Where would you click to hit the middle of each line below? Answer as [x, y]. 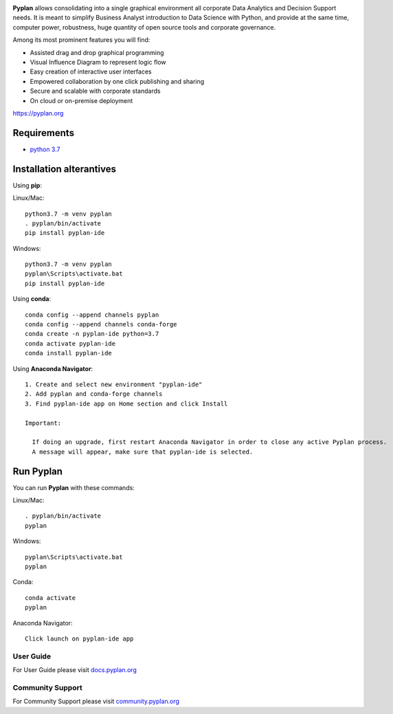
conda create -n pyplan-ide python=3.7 [92, 334]
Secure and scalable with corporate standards [95, 91]
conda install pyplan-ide [69, 353]
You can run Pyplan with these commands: [74, 487]
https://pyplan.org [38, 113]
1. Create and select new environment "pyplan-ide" [114, 384]
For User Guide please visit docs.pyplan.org [75, 670]
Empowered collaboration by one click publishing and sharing [117, 81]
